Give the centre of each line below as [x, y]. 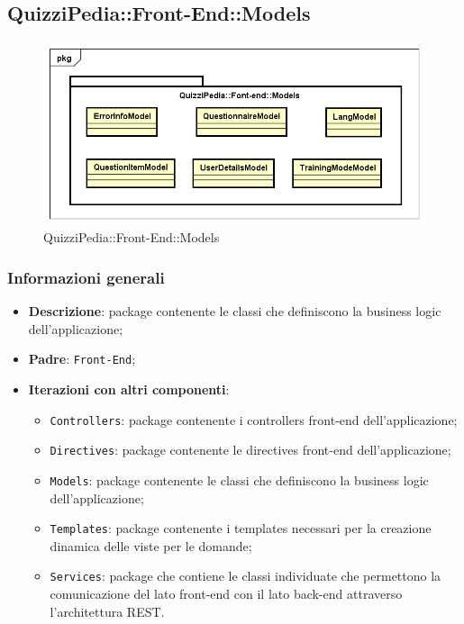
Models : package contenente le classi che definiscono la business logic [239, 479]
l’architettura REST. [107, 611]
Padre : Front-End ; [82, 359]
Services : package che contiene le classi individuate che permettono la [246, 576]
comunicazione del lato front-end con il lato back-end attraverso [226, 593]
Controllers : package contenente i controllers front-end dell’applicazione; [254, 419]
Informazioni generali [86, 277]
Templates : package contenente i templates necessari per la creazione [241, 528]
